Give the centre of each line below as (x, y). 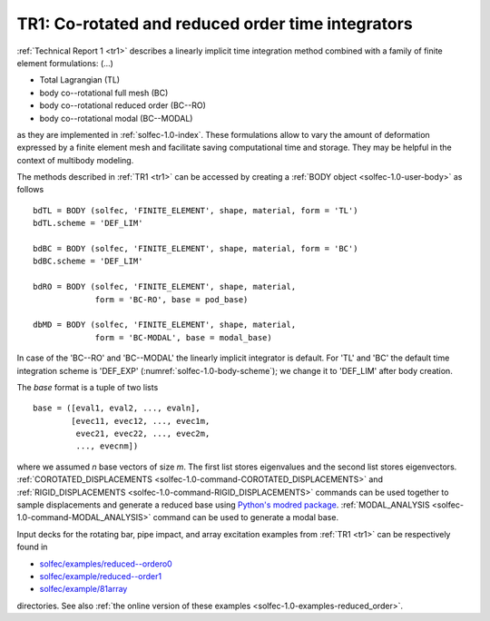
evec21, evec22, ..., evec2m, (143, 434)
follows (30, 190)
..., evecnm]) (107, 446)
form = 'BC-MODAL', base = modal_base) (183, 337)
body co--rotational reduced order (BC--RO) (122, 105)
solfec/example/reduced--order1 (101, 576)
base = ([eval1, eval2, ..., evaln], (117, 408)
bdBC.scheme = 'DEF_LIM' (88, 261)
